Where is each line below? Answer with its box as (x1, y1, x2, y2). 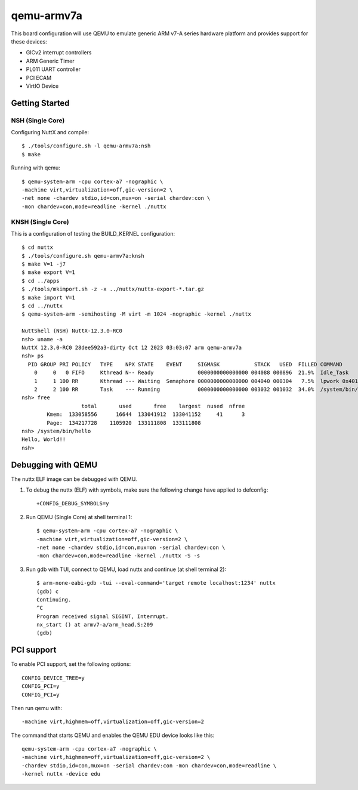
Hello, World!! (21, 436, 66, 443)
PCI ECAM (26, 74, 52, 81)
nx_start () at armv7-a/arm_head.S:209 (36, 621, 153, 628)
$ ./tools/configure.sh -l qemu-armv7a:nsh (21, 143, 151, 149)
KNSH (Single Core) (11, 218, 70, 226)
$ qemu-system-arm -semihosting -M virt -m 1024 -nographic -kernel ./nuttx (21, 311, 252, 317)
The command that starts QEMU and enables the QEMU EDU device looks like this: (11, 732, 215, 739)
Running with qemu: (11, 164, 60, 171)
